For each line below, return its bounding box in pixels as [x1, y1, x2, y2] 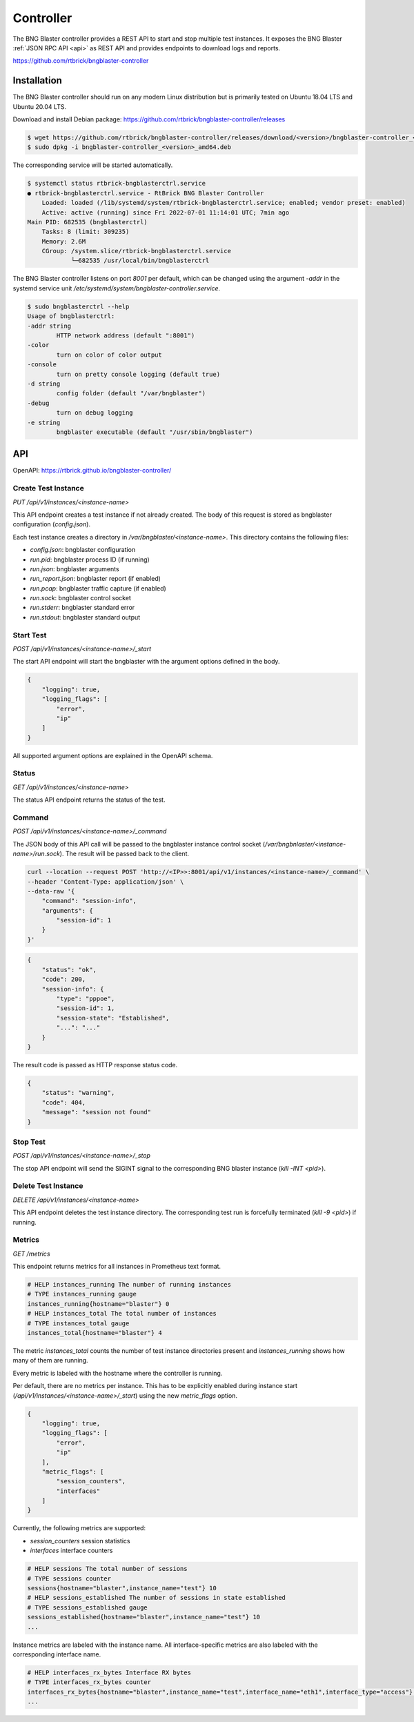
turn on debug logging [56, 409, 134, 417]
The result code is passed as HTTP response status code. [12, 1060, 178, 1069]
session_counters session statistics [30, 1536, 130, 1545]
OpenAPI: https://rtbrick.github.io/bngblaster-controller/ [12, 466, 172, 475]
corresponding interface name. [12, 1650, 101, 1659]
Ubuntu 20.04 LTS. [12, 102, 67, 110]
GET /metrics [12, 1249, 51, 1258]
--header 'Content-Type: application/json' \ [27, 878, 184, 886]
